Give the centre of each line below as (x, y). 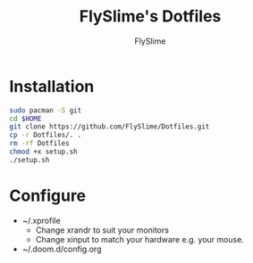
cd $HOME (25, 119)
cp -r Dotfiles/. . (46, 136)
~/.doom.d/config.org (62, 249)
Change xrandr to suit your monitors (102, 230)
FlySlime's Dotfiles (150, 16)
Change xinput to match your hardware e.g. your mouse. (139, 239)
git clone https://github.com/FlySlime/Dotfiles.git (110, 127)
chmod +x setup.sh (43, 152)
